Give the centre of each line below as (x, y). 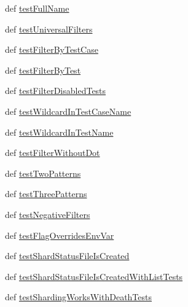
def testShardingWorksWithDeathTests (79, 297)
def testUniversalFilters (49, 29)
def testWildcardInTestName (59, 132)
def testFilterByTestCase (52, 49)
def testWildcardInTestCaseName (68, 111)
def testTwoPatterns (43, 173)
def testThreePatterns (46, 194)
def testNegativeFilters (48, 214)
